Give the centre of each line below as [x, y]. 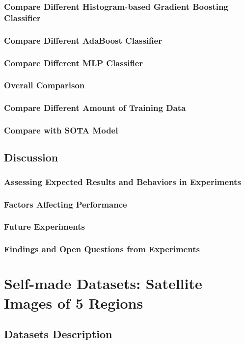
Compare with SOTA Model [61, 130]
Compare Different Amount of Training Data [95, 108]
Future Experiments [44, 226]
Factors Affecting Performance [66, 204]
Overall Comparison [44, 85]
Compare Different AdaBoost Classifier [83, 40]
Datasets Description [58, 334]
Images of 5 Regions [74, 303]
